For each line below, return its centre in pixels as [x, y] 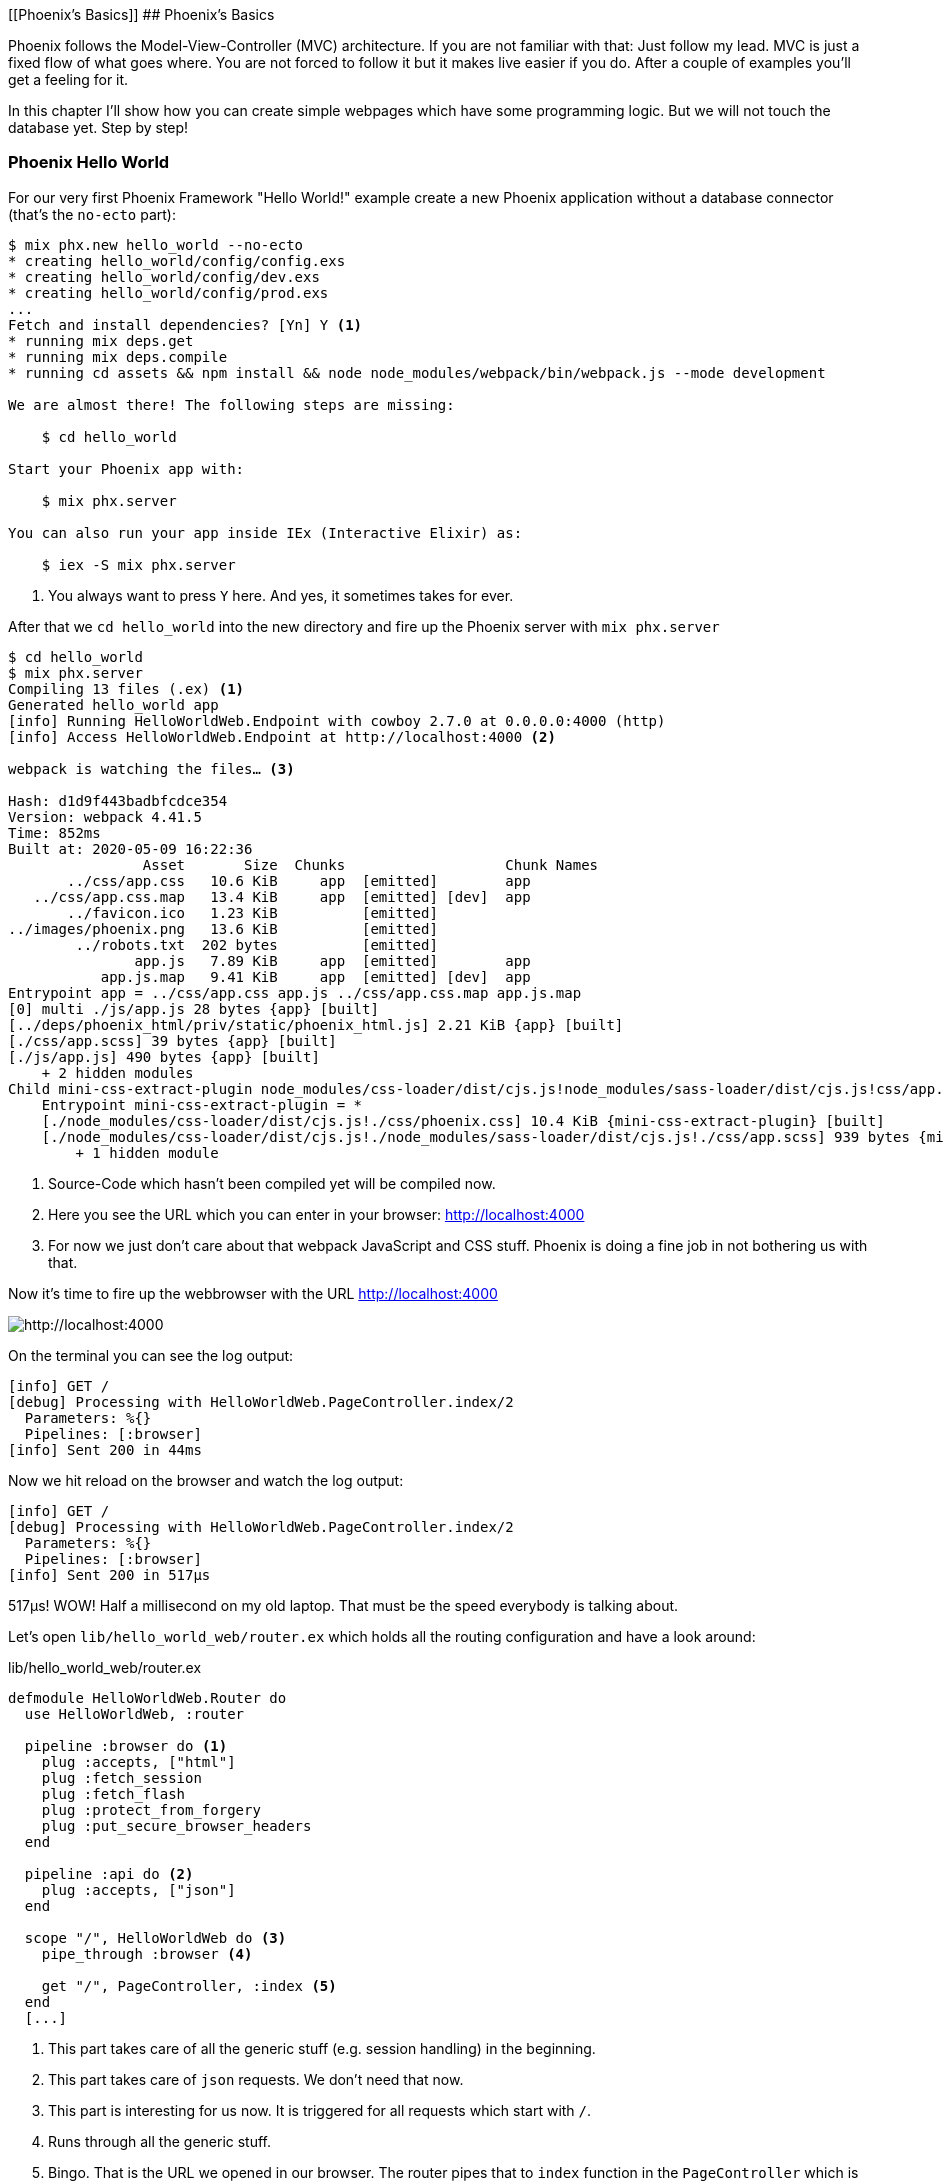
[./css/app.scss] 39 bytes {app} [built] [172, 1040]
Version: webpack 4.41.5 [105, 816]
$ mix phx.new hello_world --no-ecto [156, 244]
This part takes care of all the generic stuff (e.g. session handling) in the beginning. [322, 2048]
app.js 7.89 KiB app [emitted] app [332, 960]
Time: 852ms [54, 832]
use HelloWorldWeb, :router [134, 1713]
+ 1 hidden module [147, 1152]
